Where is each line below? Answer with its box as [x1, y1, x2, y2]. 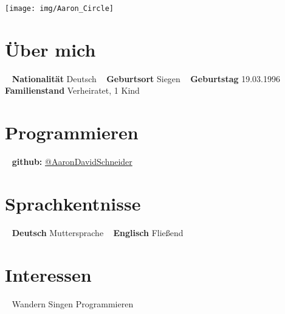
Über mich [5, 37, 96, 61]
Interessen [5, 262, 92, 287]
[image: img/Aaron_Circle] [5, 4, 114, 13]
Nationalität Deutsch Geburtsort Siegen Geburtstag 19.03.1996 [12, 72, 280, 85]
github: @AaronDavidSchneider [12, 155, 132, 168]
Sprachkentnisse [5, 190, 141, 215]
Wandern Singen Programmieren [12, 297, 134, 310]
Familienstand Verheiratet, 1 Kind [5, 84, 140, 97]
